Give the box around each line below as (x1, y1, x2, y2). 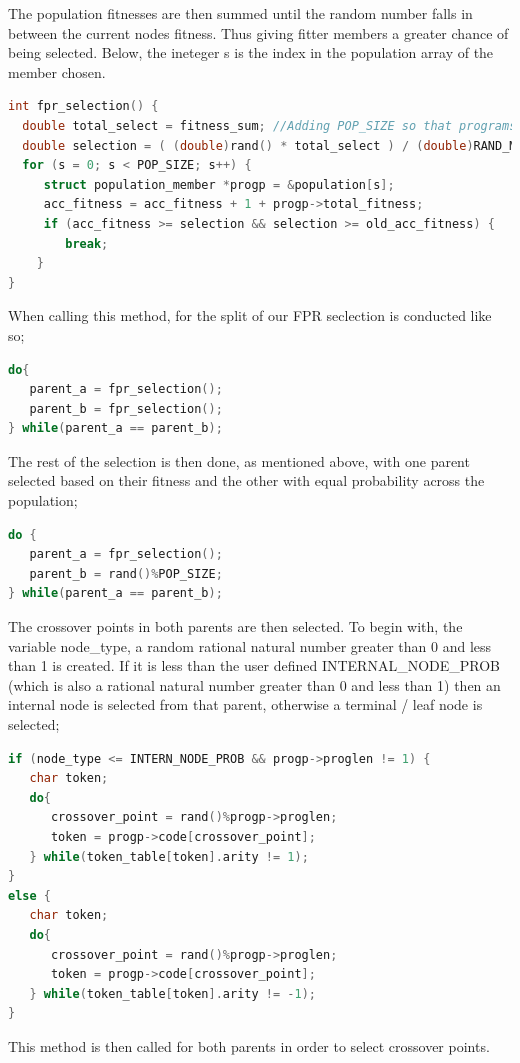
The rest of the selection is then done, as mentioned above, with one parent (8, 450, 470, 471)
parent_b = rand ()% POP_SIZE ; (29, 566, 223, 581)
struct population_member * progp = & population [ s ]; (43, 177, 395, 192)
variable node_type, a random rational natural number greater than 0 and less (8, 635, 492, 656)
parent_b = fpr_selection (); (29, 401, 223, 416)
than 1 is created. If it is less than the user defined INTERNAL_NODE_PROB (8, 655, 501, 676)
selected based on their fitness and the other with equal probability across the (8, 470, 485, 491)
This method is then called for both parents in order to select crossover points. (8, 1035, 490, 1056)
